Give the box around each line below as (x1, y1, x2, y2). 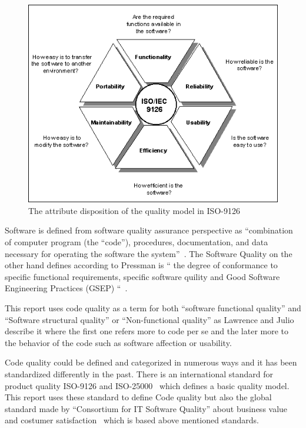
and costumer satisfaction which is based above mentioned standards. (5, 414, 259, 426)
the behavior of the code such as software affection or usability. (5, 336, 232, 348)
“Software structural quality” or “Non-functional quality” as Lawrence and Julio (5, 313, 294, 325)
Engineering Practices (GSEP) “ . (5, 282, 128, 294)
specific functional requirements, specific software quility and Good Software (5, 270, 280, 282)
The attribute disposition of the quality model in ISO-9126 (28, 204, 240, 216)
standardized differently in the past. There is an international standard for (5, 367, 273, 380)
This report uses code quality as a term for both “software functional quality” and (5, 301, 301, 314)
